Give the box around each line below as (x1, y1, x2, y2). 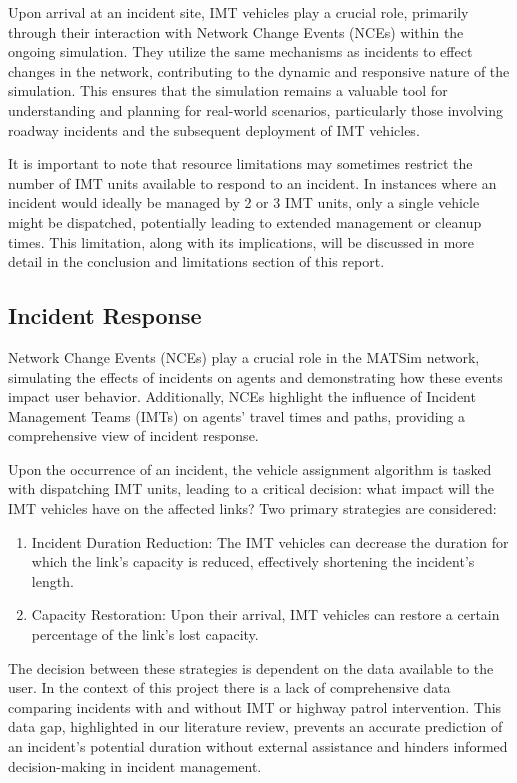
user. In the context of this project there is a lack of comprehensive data (8, 677, 451, 698)
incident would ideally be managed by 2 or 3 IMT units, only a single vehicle (8, 192, 480, 213)
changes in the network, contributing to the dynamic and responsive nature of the (8, 60, 510, 81)
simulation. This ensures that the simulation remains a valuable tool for (8, 80, 448, 101)
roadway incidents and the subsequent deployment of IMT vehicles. (8, 119, 420, 140)
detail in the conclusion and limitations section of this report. (8, 251, 385, 272)
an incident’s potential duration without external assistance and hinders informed (8, 736, 508, 757)
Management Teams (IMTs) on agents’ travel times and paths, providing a (8, 405, 466, 426)
